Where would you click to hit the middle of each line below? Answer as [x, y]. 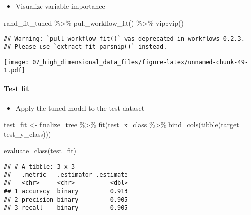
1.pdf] [15, 70]
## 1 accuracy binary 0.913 [66, 191]
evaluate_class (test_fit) [40, 150]
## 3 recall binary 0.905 [66, 208]
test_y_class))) [28, 134]
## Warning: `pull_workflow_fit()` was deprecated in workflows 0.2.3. [124, 39]
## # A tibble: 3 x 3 [40, 166]
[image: [17, 62]
